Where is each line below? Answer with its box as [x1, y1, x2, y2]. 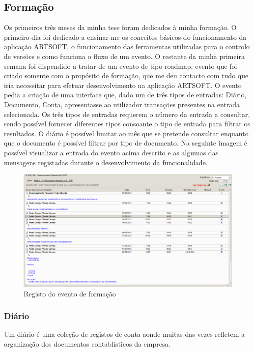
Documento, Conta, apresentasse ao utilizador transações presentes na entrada [4, 99, 240, 109]
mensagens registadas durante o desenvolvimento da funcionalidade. [4, 157, 208, 167]
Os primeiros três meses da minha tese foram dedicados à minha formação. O [4, 22, 237, 32]
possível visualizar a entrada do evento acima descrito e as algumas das [4, 147, 219, 157]
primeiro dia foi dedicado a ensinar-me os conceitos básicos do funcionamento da [4, 31, 247, 42]
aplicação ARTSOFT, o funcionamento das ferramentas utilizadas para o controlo [4, 41, 250, 52]
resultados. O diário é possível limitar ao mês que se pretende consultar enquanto [4, 128, 249, 138]
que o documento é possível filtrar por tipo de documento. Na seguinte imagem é [4, 138, 247, 148]
